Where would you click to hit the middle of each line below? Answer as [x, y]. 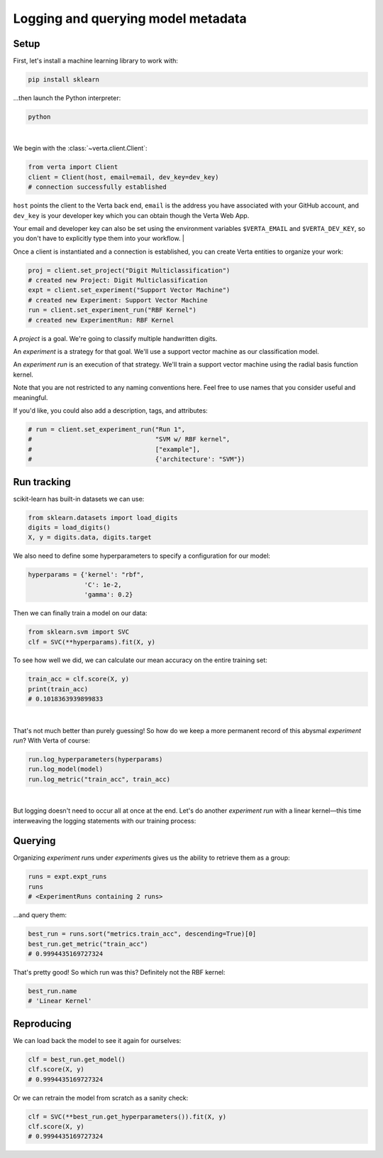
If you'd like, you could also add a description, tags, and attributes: [111, 410]
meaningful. [30, 397]
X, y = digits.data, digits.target [90, 537]
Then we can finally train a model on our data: [80, 613]
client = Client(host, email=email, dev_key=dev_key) [123, 177]
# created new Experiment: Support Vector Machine [118, 300]
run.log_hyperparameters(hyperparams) [95, 759]
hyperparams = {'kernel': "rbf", [86, 575]
